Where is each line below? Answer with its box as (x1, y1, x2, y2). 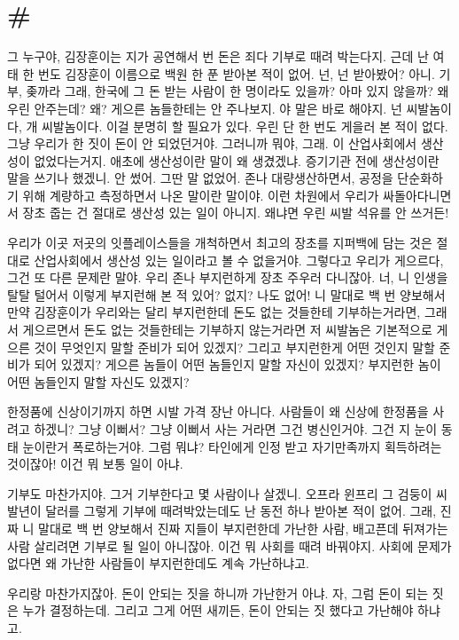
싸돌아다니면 (383, 186, 452, 204)
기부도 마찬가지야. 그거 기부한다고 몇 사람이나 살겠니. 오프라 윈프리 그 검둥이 (7, 484, 432, 502)
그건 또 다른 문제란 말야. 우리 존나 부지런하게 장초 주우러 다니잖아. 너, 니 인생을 (7, 268, 448, 287)
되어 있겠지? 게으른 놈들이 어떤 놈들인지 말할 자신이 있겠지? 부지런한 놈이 (34, 355, 441, 374)
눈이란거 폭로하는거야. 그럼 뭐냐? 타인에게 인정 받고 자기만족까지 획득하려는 (22, 437, 442, 455)
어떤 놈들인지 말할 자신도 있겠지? (7, 372, 190, 391)
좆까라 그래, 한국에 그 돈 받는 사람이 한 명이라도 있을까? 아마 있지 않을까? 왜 (26, 82, 449, 100)
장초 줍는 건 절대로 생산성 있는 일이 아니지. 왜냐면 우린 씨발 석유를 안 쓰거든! (22, 203, 449, 222)
